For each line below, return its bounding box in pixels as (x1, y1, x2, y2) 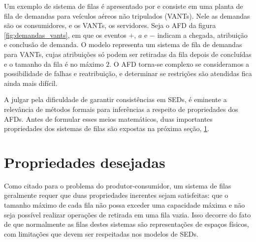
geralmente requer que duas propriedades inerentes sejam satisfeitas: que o (4, 190, 228, 200)
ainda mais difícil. (4, 78, 58, 88)
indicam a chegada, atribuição (157, 29, 248, 40)
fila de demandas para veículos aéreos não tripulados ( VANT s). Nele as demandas (4, 10, 250, 21)
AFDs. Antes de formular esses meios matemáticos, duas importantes (4, 113, 213, 124)
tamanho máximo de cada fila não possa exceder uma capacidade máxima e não (4, 200, 245, 210)
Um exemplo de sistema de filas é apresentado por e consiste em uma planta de (4, 1, 243, 11)
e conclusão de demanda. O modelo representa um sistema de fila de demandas (4, 39, 242, 50)
